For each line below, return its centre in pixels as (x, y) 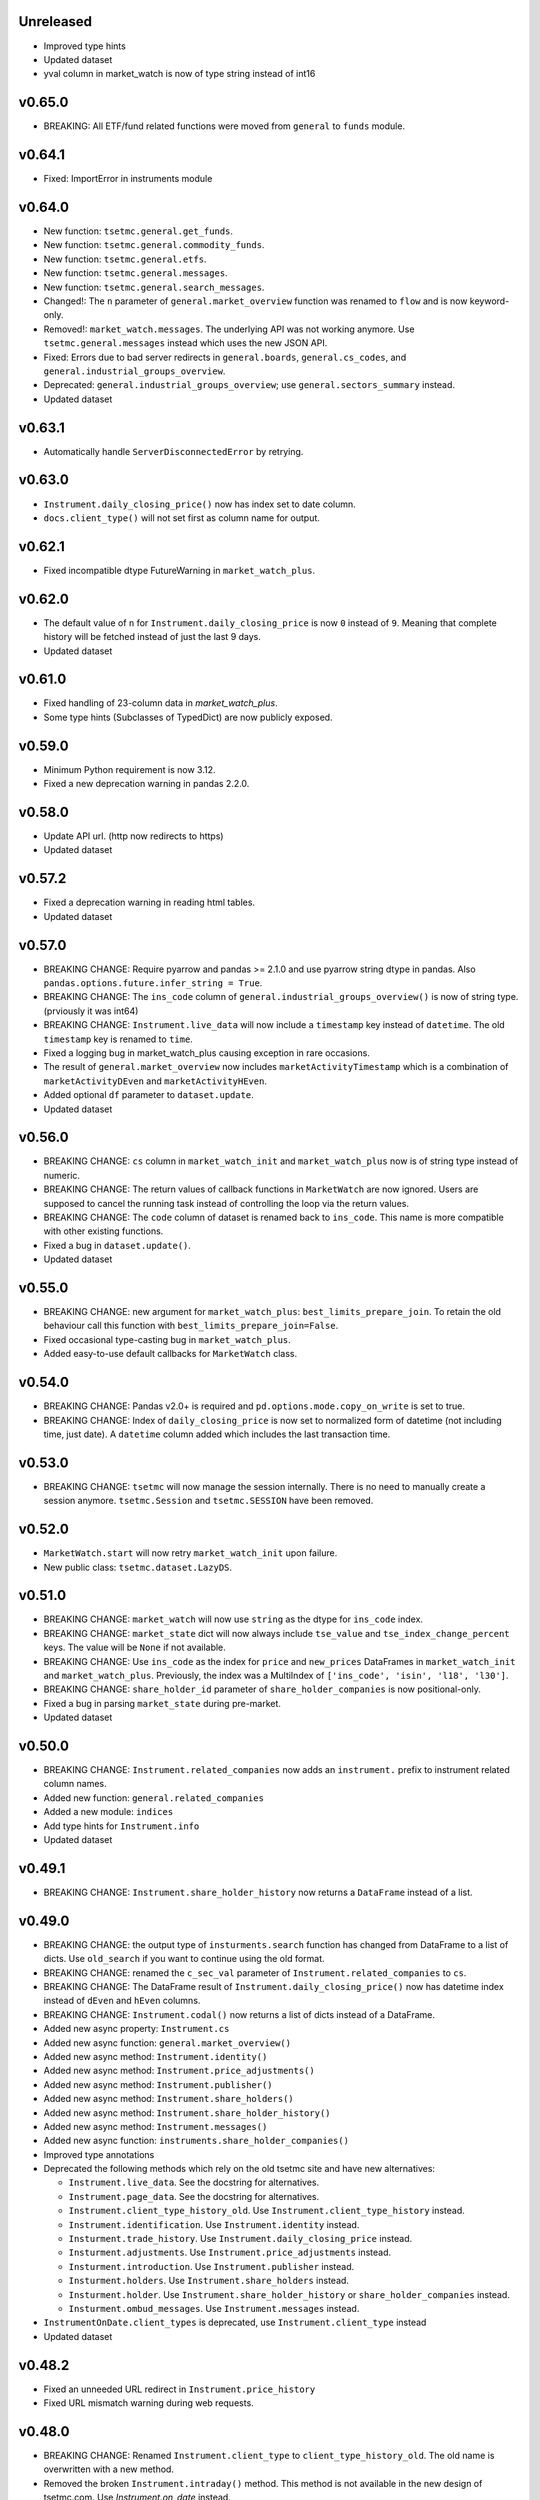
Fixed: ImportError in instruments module (128, 179)
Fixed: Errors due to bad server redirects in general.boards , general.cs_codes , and (225, 357)
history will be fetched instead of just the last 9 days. (152, 637)
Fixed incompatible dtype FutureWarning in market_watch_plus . (179, 570)
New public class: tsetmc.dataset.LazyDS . (138, 1567)
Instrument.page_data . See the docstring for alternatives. (194, 2196)
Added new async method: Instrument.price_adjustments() (179, 2071)
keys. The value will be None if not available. (135, 1647)
